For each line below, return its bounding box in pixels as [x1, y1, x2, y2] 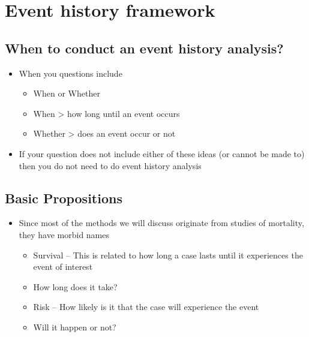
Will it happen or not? [33, 320, 116, 333]
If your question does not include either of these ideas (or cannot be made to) [19, 147, 305, 160]
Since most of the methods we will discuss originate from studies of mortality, [19, 216, 304, 229]
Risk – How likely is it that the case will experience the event [33, 300, 259, 313]
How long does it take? [33, 280, 118, 293]
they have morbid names [19, 228, 110, 240]
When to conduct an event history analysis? [5, 38, 284, 57]
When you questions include [19, 67, 122, 79]
